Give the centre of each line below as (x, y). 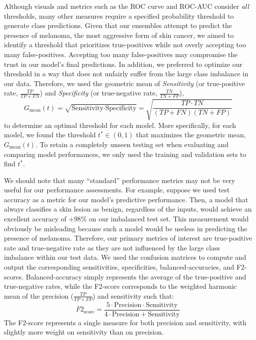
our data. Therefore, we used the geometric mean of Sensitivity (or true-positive (125, 83)
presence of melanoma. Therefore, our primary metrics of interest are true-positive (128, 238)
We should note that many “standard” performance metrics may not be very (120, 180)
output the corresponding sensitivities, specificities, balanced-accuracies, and (119, 267)
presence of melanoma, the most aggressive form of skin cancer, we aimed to (119, 35)
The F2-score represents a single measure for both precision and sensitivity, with (125, 322)
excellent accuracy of (35, 219)
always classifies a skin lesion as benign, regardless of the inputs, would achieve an (128, 209)
